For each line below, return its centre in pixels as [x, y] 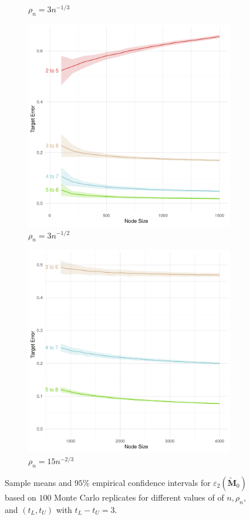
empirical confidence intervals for [151, 482]
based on [21, 497]
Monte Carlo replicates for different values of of [139, 497]
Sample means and [38, 482]
